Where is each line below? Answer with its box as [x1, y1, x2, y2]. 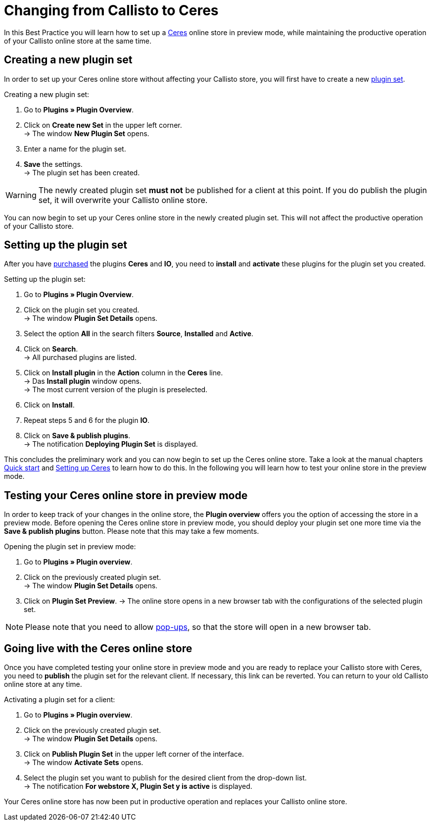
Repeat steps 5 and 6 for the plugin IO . [24, 416, 150, 425]
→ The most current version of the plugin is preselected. [24, 385, 208, 394]
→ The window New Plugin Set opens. [24, 129, 149, 138]
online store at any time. [4, 680, 82, 689]
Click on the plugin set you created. [24, 306, 140, 314]
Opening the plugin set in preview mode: [4, 542, 136, 551]
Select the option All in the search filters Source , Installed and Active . [24, 329, 253, 338]
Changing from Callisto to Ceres [4, 2, 219, 19]
